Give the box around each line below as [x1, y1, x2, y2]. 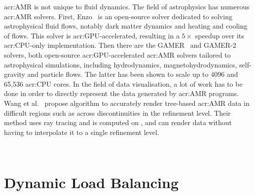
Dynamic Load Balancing [4, 172, 179, 193]
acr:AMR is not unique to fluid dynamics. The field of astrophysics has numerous [4, 1, 250, 11]
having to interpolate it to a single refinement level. [4, 127, 159, 137]
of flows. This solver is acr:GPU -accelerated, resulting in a [4, 30, 180, 40]
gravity [4, 69, 25, 79]
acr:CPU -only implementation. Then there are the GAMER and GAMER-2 [4, 40, 236, 50]
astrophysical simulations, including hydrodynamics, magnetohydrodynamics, [4, 59, 237, 69]
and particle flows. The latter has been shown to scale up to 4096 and [27, 69, 238, 79]
